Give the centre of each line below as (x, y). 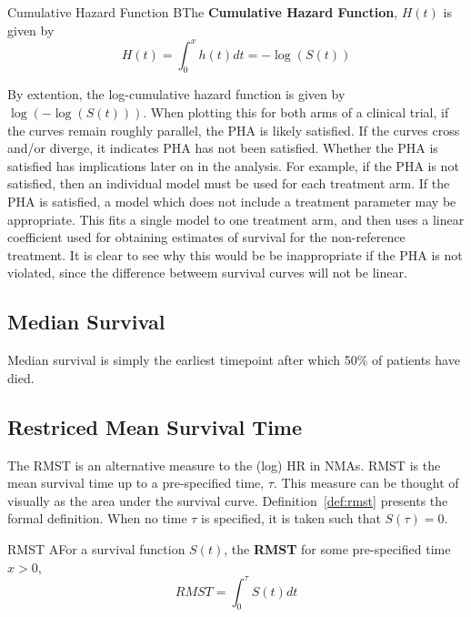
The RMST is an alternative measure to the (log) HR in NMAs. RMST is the (224, 465)
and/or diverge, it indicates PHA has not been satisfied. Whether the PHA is (223, 148)
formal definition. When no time (97, 518)
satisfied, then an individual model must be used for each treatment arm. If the (229, 183)
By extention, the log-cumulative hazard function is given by (176, 94)
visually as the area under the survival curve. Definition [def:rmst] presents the (228, 500)
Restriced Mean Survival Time (155, 426)
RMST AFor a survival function (96, 548)
